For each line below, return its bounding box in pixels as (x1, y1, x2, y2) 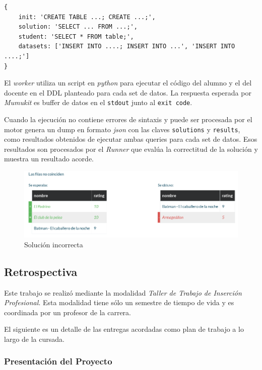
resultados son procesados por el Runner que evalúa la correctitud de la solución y (4, 143, 258, 154)
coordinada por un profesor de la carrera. (4, 307, 131, 317)
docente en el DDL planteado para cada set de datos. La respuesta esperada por (4, 87, 251, 98)
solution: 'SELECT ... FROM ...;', (18, 23, 138, 31)
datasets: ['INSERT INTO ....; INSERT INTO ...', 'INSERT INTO (18, 43, 235, 50)
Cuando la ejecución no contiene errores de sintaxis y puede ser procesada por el (4, 114, 252, 124)
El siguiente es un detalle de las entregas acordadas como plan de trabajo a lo (4, 324, 244, 334)
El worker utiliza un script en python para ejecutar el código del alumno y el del (4, 77, 252, 88)
